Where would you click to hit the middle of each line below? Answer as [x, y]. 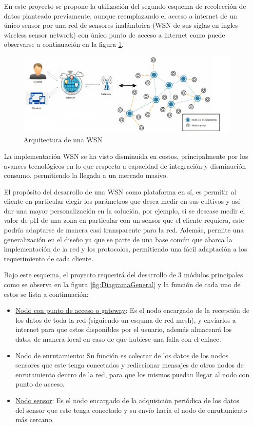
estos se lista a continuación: [46, 294]
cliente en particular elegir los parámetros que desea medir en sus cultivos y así [122, 201]
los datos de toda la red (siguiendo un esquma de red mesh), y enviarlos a [126, 319]
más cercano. [35, 419]
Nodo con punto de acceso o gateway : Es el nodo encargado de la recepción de [132, 310]
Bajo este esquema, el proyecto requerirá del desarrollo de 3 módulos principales [124, 275]
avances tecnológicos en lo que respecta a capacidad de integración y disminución [125, 165]
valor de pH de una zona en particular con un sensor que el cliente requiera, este [124, 220]
